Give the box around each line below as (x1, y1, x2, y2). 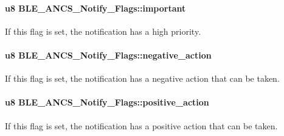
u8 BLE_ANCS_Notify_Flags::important (5, 1, 186, 14)
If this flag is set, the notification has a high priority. (5, 24, 201, 37)
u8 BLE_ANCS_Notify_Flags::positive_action (5, 96, 209, 109)
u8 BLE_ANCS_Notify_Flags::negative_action (5, 48, 212, 61)
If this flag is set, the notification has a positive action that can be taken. (5, 119, 278, 132)
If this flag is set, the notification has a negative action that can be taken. (5, 72, 280, 85)
